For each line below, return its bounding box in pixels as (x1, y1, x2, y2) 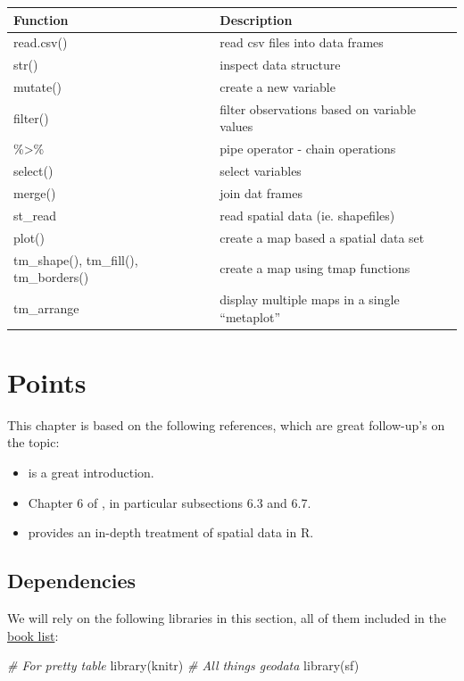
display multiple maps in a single (220, 289, 400, 308)
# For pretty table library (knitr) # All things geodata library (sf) (7, 656, 360, 675)
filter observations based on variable (220, 99, 417, 118)
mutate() (13, 78, 62, 96)
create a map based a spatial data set (220, 228, 425, 246)
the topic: (7, 433, 60, 452)
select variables (220, 162, 302, 180)
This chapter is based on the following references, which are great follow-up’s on (7, 415, 445, 434)
